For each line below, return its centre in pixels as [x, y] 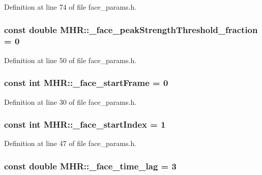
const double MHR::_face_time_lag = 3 [90, 166]
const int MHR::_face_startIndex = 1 [85, 124]
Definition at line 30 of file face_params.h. [70, 101]
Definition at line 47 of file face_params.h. [70, 143]
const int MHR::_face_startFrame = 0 [86, 83]
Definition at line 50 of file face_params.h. [70, 60]
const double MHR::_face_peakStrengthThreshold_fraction [131, 29]
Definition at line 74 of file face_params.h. [70, 7]
